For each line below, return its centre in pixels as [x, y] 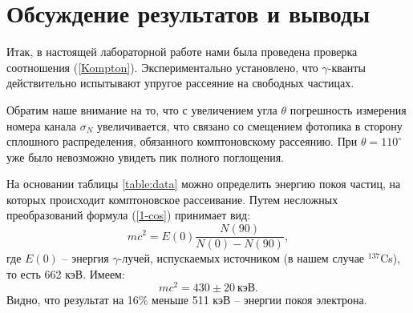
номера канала [42, 125]
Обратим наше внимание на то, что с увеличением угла [142, 109]
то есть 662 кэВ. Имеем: [66, 273]
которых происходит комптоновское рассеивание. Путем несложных [172, 199]
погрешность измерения [348, 109]
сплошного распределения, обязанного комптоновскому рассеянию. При [182, 141]
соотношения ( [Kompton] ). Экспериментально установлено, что [162, 67]
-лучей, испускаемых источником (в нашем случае [241, 258]
